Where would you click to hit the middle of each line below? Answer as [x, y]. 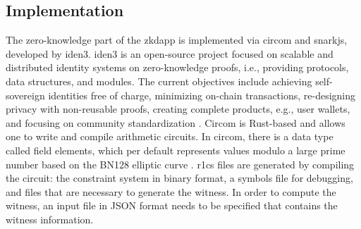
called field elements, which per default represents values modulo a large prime [176, 150]
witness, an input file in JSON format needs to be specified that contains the [172, 205]
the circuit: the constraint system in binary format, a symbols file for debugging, [179, 178]
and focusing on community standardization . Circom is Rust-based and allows [176, 122]
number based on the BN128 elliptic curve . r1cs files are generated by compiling [180, 164]
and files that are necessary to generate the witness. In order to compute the [171, 191]
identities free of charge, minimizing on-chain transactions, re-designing [202, 95]
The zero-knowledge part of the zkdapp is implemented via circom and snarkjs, [177, 40]
